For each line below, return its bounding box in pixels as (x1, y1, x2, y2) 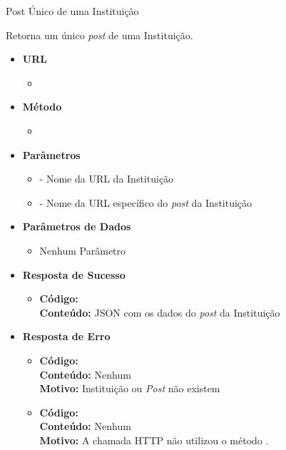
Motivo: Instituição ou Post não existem (39, 381, 220, 396)
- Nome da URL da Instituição (39, 171, 174, 186)
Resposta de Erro (22, 329, 111, 344)
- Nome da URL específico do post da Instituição (39, 195, 252, 210)
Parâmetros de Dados (22, 219, 131, 234)
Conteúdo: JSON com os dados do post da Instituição (39, 305, 280, 319)
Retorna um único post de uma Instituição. (6, 27, 193, 42)
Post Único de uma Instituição (6, 4, 139, 18)
